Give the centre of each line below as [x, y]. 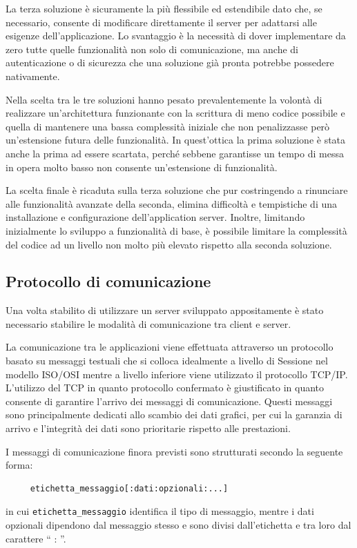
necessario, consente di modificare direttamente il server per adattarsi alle [161, 22]
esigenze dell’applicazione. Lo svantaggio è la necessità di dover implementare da [176, 36]
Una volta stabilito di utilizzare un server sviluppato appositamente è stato [165, 310]
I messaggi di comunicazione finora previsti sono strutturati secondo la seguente [174, 451]
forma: [19, 465]
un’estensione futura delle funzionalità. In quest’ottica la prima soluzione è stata [176, 140]
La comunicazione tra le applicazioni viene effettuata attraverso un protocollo [170, 347]
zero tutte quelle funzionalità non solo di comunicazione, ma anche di [152, 49]
